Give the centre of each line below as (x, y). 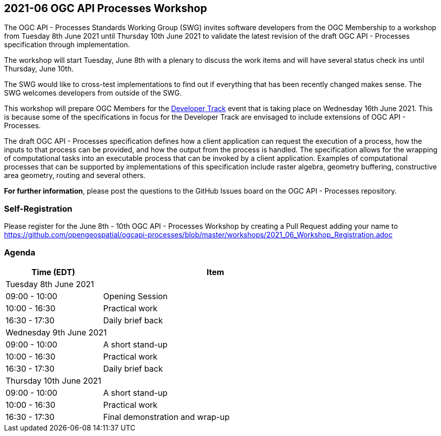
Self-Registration (38, 208)
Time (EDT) (53, 272)
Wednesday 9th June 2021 (56, 332)
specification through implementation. (67, 45)
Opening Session (135, 296)
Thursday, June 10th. (39, 69)
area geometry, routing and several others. (75, 176)
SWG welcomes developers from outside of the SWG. (93, 93)
